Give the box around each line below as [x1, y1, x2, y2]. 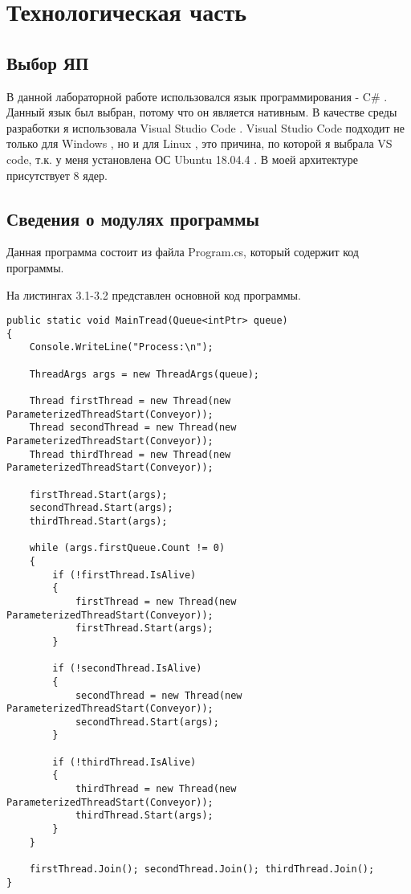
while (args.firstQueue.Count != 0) [29, 542, 226, 554]
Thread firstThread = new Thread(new [29, 395, 231, 407]
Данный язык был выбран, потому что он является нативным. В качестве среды [6, 104, 397, 120]
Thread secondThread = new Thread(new [29, 422, 237, 434]
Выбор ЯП [6, 50, 89, 75]
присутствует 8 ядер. [6, 166, 108, 183]
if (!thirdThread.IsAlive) [52, 756, 197, 768]
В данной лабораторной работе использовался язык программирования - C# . [6, 88, 388, 104]
